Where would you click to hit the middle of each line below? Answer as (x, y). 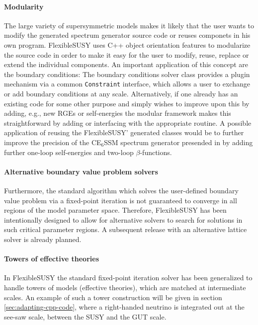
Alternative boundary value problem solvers (81, 171)
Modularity (24, 6)
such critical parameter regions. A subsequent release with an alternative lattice (126, 229)
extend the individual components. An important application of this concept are (126, 64)
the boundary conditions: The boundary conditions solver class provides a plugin (127, 74)
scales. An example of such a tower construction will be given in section (113, 297)
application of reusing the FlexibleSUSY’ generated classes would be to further (124, 132)
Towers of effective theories (51, 259)
